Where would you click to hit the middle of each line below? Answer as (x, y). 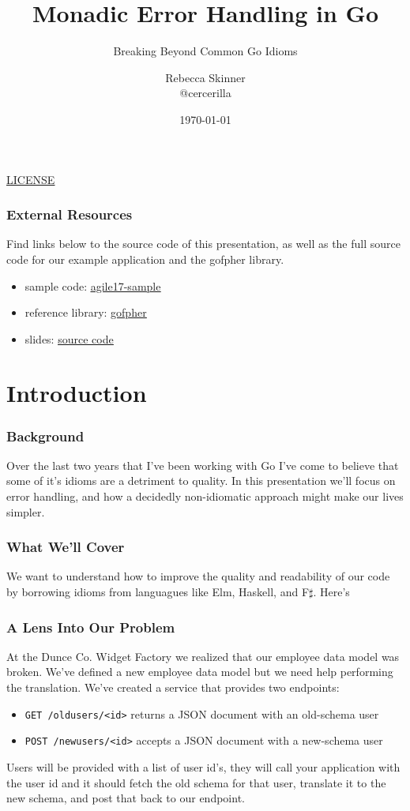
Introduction (77, 393)
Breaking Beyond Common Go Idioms (205, 51)
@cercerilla (205, 93)
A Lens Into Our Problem (91, 627)
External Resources (70, 214)
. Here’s (331, 592)
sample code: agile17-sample (93, 285)
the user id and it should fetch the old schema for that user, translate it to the (196, 782)
